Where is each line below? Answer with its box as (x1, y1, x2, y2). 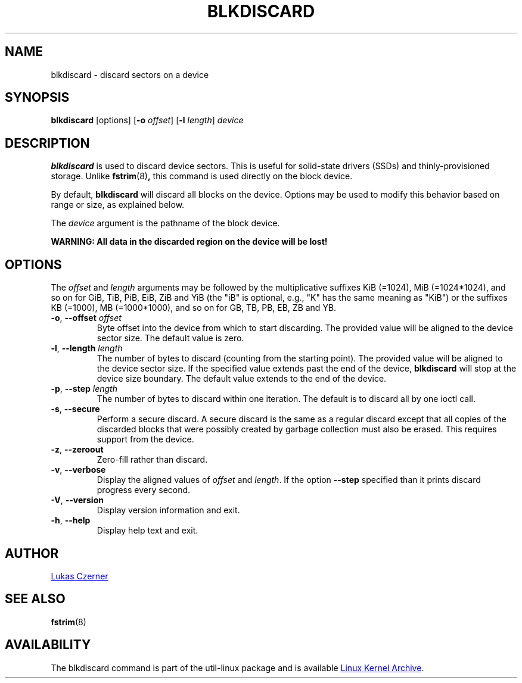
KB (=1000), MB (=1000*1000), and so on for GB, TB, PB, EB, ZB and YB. (51, 302, 337, 313)
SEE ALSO (5, 591, 66, 607)
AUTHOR (5, 545, 59, 561)
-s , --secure (51, 404, 100, 414)
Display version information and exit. (97, 505, 240, 516)
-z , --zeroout (51, 444, 104, 455)
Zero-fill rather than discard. (97, 454, 208, 465)
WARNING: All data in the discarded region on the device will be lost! (51, 236, 328, 247)
